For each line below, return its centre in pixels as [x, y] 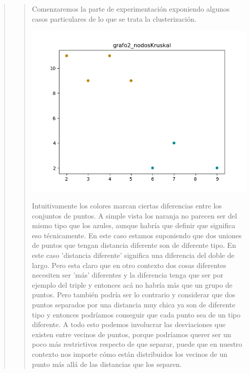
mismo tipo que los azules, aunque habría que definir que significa [134, 225]
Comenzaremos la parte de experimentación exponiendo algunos [131, 9]
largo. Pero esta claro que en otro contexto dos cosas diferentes [129, 265]
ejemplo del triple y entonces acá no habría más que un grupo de [132, 284]
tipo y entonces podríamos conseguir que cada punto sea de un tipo [136, 314]
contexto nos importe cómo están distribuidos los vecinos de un [130, 354]
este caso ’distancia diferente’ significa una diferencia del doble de [133, 255]
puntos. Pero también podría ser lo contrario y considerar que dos [134, 295]
